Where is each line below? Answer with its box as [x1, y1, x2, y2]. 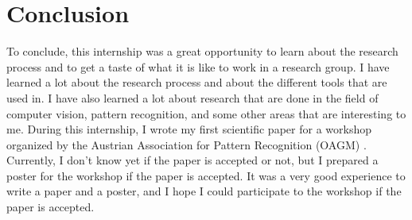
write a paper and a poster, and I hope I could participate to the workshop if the [6, 183, 402, 199]
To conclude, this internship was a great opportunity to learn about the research [6, 43, 398, 60]
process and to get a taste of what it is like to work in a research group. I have [6, 58, 390, 75]
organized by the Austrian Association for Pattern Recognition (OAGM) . [6, 136, 367, 152]
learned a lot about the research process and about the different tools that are [6, 74, 387, 91]
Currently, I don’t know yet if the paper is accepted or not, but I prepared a [6, 152, 379, 168]
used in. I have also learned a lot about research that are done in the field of [6, 89, 379, 106]
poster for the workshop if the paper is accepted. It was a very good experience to [6, 167, 406, 183]
